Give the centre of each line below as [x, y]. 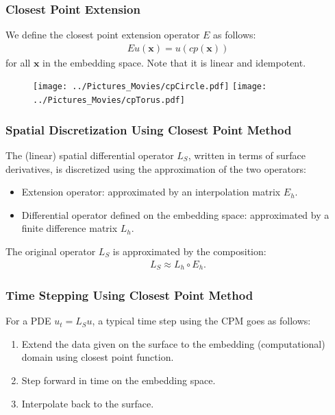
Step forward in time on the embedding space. [119, 380]
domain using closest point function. [98, 357]
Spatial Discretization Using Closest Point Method [149, 129]
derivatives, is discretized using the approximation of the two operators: [156, 168]
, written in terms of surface [247, 155]
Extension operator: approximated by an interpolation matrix [151, 192]
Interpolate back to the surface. [88, 403]
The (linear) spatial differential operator [90, 155]
